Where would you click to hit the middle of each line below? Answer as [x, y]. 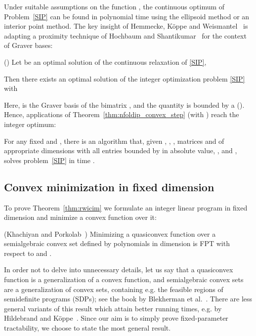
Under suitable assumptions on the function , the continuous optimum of [114, 6]
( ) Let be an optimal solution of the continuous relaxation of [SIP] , [105, 62]
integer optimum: [30, 124]
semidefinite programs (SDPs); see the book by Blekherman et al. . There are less [128, 299]
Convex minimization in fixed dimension [109, 187]
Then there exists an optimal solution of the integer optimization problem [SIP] [125, 78]
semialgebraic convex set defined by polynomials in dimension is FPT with [117, 243]
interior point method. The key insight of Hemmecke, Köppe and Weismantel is [126, 26]
